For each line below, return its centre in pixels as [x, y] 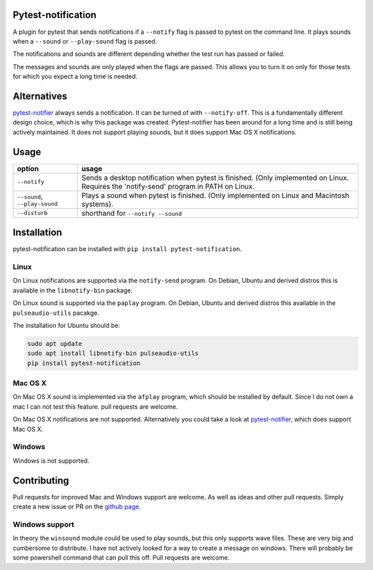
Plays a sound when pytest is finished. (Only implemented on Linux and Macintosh [215, 195]
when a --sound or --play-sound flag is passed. [85, 41]
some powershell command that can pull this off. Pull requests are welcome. [121, 558]
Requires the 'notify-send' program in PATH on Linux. [168, 186]
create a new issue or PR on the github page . [77, 506]
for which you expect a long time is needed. [75, 77]
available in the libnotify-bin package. [73, 290]
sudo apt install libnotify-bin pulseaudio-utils [113, 353]
